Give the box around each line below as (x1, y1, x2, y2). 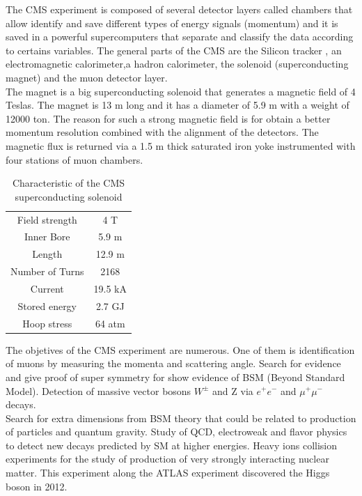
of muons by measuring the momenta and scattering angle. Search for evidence (6, 356, 341, 371)
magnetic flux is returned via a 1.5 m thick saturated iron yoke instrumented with (6, 138, 356, 153)
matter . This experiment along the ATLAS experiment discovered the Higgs (6, 465, 330, 480)
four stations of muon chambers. (6, 152, 143, 166)
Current (30, 281, 64, 295)
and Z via (212, 383, 253, 398)
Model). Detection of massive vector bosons (6, 383, 191, 398)
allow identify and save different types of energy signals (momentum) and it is (6, 15, 338, 30)
